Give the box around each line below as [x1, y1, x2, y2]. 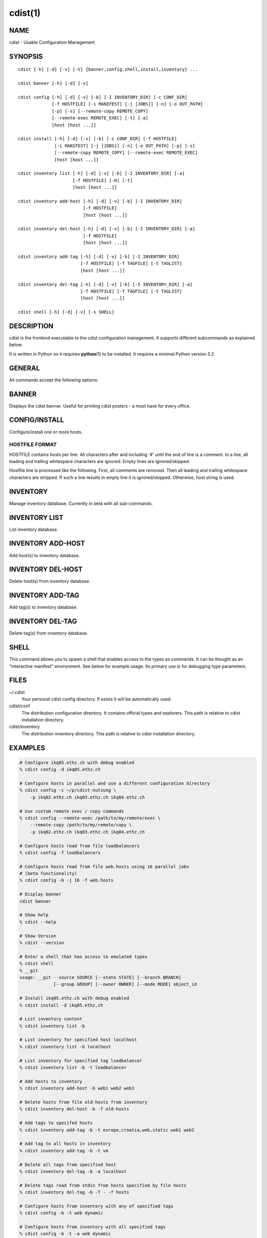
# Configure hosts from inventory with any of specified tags [19, 1203, 174, 1209]
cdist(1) [9, 7, 41, 18]
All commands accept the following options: [9, 377, 99, 383]
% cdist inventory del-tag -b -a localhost [19, 1169, 127, 1174]
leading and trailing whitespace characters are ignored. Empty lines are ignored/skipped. [9, 459, 190, 464]
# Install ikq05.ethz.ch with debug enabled [19, 995, 130, 1001]
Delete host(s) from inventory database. [9, 578, 91, 584]
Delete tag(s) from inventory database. [9, 630, 89, 636]
